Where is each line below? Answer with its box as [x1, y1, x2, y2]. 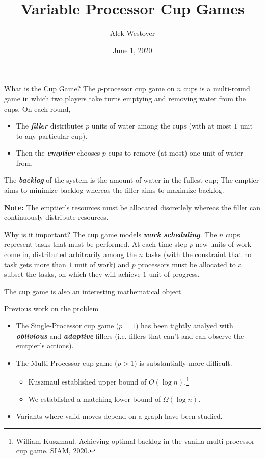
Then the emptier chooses [16, 147, 100, 158]
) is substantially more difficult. [134, 357, 232, 368]
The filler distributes [16, 120, 84, 131]
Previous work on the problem [4, 303, 99, 314]
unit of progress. [149, 269, 200, 279]
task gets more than [4, 259, 66, 269]
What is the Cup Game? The [4, 83, 96, 94]
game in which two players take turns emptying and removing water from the [4, 93, 246, 104]
